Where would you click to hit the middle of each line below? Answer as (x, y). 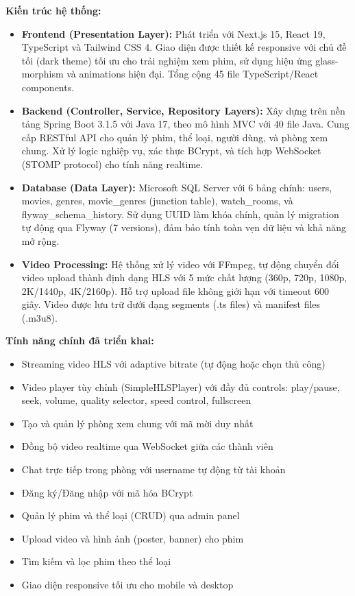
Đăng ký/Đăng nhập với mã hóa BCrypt (107, 492)
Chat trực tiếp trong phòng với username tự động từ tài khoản (154, 469)
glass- (327, 60)
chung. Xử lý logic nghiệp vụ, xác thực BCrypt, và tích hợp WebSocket (171, 151)
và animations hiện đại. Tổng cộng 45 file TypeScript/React (193, 74)
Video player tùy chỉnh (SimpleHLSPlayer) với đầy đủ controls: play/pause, (181, 386)
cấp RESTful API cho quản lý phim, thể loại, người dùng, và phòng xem (175, 137)
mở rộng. (40, 240)
